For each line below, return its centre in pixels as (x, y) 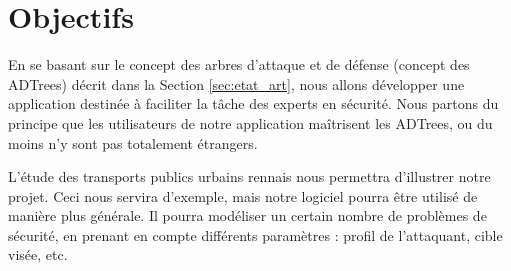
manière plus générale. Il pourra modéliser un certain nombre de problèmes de (247, 215)
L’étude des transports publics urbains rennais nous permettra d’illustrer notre (249, 176)
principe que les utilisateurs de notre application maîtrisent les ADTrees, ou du (250, 122)
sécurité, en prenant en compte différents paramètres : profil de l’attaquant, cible (255, 234)
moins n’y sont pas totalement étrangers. (133, 142)
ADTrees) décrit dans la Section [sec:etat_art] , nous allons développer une (236, 83)
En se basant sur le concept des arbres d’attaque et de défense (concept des (239, 64)
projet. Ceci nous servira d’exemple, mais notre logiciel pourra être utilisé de (243, 195)
